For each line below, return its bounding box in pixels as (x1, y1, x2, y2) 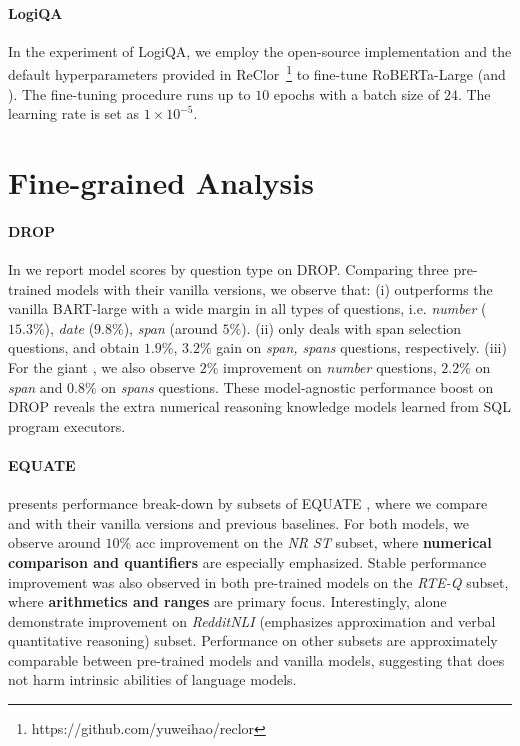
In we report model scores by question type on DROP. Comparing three (8, 259, 449, 279)
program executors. (8, 415, 126, 436)
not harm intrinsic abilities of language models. (8, 669, 297, 690)
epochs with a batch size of (273, 83, 440, 104)
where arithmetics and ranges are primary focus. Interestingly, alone (8, 591, 447, 612)
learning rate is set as (8, 103, 139, 124)
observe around (8, 532, 101, 553)
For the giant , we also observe (8, 356, 196, 377)
